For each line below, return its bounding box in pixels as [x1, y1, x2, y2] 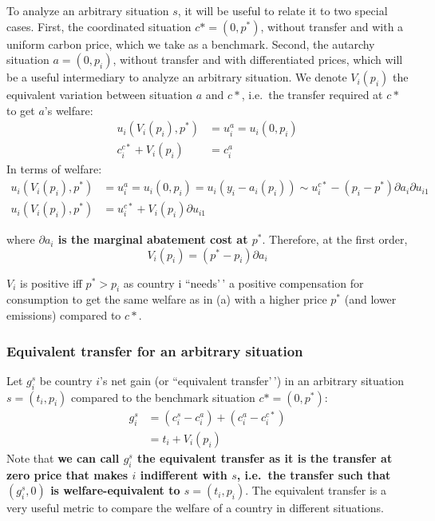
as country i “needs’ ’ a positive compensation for [123, 274, 364, 291]
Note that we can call [6, 449, 120, 466]
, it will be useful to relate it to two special [177, 2, 388, 18]
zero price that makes [6, 466, 129, 483]
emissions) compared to [6, 307, 121, 324]
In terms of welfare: [6, 161, 102, 177]
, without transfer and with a [260, 18, 404, 34]
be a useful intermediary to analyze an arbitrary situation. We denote [6, 69, 347, 86]
